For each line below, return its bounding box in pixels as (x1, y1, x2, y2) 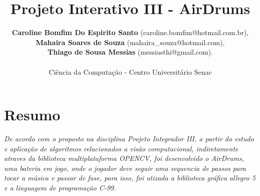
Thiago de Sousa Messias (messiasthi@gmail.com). (47, 47, 213, 57)
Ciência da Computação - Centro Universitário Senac (49, 66, 212, 77)
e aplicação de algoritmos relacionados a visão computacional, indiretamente (4, 143, 238, 153)
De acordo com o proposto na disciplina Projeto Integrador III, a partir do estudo (4, 133, 254, 144)
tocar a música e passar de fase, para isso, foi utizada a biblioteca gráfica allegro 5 (4, 172, 255, 183)
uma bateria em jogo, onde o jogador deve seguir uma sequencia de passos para (4, 162, 246, 173)
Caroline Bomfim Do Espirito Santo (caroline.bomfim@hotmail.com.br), (12, 27, 249, 38)
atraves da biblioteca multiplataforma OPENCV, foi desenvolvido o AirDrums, (4, 153, 244, 163)
